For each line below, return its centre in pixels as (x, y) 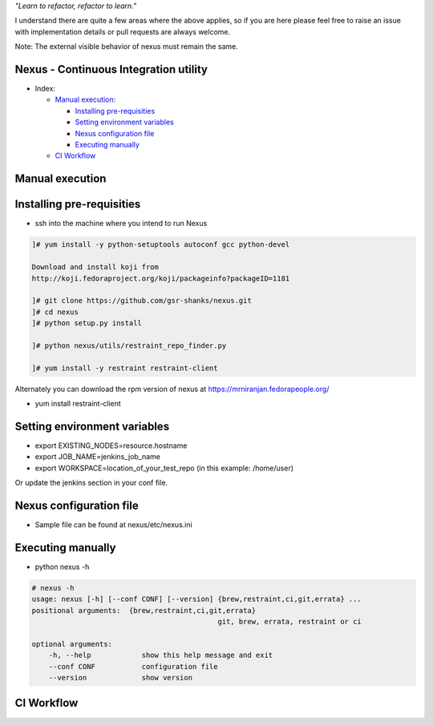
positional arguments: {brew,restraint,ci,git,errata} (144, 610)
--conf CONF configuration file (133, 666)
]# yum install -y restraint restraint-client (125, 368)
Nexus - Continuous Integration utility (111, 69)
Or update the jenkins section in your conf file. (91, 483)
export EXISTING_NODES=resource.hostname (111, 446)
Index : (45, 89)
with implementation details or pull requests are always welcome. (123, 31)
